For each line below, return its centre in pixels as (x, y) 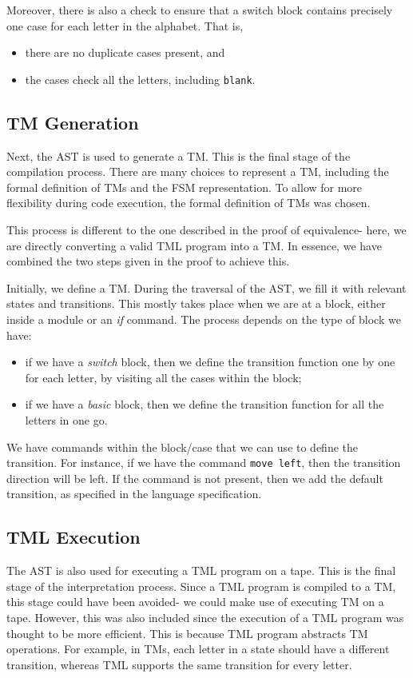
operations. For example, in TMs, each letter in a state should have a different (198, 649)
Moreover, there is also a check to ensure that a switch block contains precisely (200, 10)
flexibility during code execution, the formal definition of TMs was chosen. (189, 203)
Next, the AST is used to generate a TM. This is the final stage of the (179, 156)
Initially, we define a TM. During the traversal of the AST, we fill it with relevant (206, 287)
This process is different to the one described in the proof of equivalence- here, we (206, 230)
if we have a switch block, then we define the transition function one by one (210, 362)
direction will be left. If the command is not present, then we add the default (195, 478)
